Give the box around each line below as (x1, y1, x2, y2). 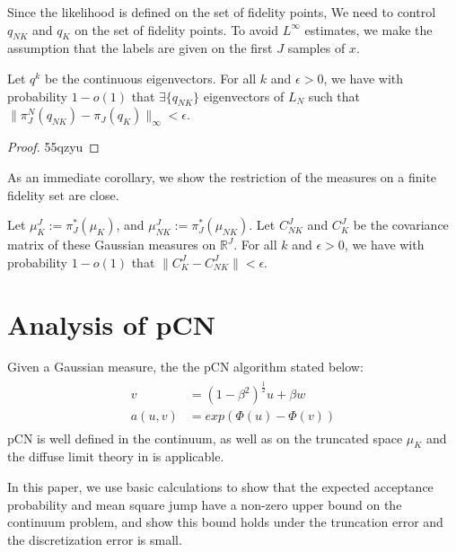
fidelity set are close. (7, 185, 119, 204)
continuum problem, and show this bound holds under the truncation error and (7, 513, 443, 531)
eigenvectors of (203, 86, 285, 105)
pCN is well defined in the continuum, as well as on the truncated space (7, 428, 403, 447)
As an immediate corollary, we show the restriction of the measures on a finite (7, 167, 437, 186)
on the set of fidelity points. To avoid (75, 20, 279, 39)
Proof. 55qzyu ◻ (7, 137, 100, 156)
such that (308, 86, 361, 105)
